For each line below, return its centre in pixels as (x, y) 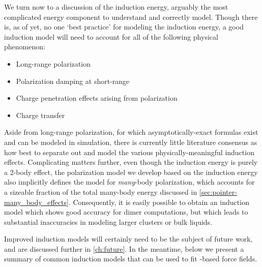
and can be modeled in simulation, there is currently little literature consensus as (131, 142)
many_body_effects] (36, 202)
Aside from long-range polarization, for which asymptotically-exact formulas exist (131, 132)
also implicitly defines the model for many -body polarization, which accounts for (129, 182)
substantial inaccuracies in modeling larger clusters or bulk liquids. (108, 221)
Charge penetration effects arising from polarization (97, 98)
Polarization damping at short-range (73, 81)
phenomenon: (25, 47)
